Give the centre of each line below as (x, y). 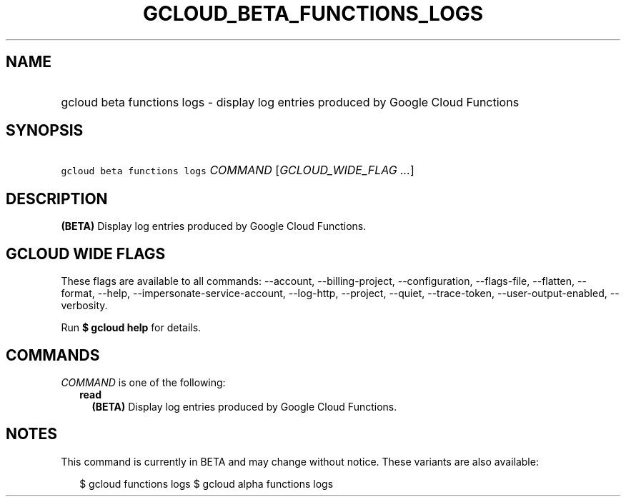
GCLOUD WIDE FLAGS (86, 253)
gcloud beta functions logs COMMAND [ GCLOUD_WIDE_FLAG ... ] (238, 170)
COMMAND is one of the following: (143, 382)
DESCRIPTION (57, 199)
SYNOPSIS (45, 131)
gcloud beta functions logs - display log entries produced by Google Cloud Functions (290, 102)
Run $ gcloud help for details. (131, 328)
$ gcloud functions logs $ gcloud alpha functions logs (207, 483)
